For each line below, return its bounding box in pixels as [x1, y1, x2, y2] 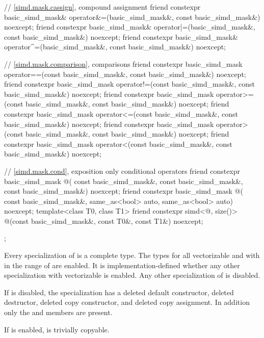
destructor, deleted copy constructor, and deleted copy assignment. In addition [4, 297, 250, 307]
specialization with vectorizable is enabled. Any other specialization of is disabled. [4, 270, 260, 280]
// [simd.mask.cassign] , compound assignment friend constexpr [4, 2, 201, 12]
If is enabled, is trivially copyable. [4, 324, 110, 334]
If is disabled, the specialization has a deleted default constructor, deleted [4, 287, 234, 297]
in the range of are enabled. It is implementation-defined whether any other [4, 259, 240, 270]
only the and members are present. [4, 307, 113, 318]
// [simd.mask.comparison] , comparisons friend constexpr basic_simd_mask [4, 58, 243, 69]
